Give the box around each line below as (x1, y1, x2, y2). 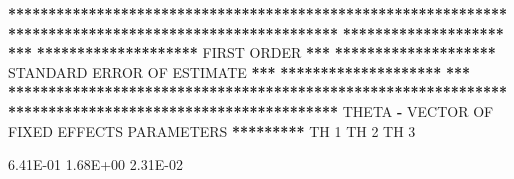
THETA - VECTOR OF (342, 100, 494, 121)
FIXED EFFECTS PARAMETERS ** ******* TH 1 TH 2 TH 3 (8, 120, 416, 141)
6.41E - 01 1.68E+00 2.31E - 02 (8, 154, 183, 175)
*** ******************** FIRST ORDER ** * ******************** (8, 42, 496, 63)
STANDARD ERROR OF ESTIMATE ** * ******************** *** (8, 61, 471, 82)
